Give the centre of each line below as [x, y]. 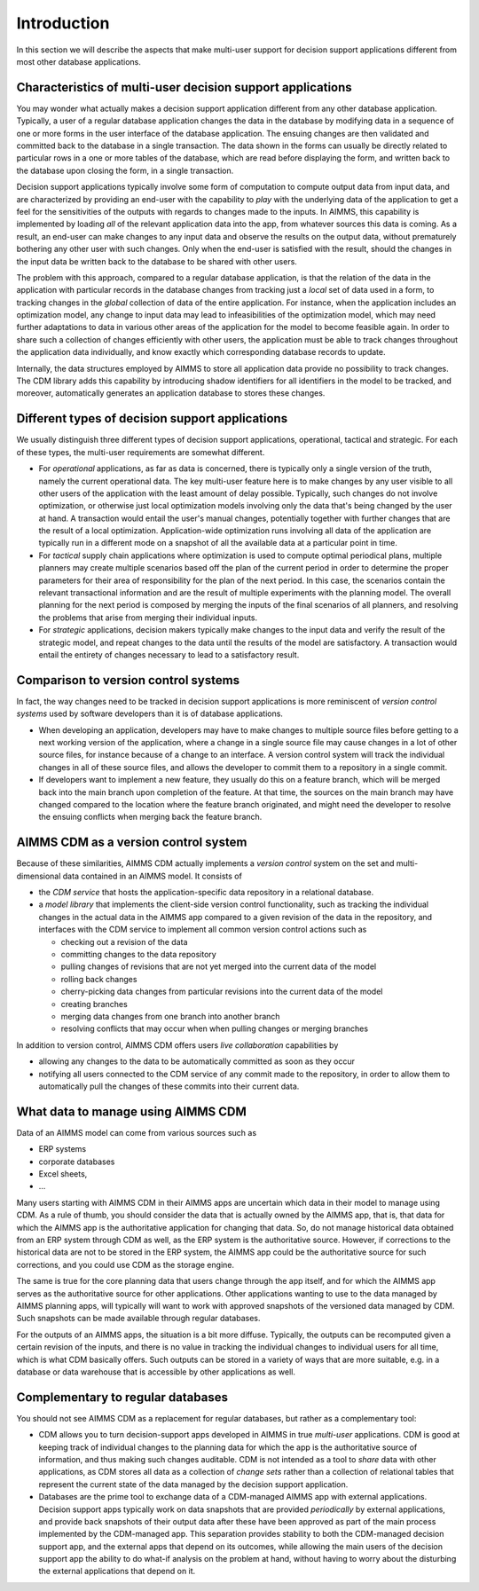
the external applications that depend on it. [117, 1571]
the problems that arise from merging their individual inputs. [148, 618]
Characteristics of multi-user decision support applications [184, 87]
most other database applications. [79, 61]
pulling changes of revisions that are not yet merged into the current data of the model [219, 966]
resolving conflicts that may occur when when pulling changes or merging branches [214, 1028]
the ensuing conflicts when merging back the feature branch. [150, 817]
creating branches [94, 1004]
